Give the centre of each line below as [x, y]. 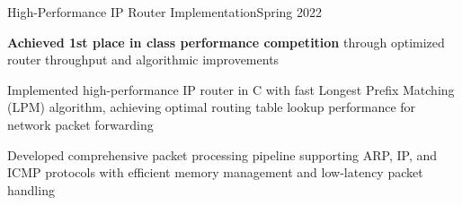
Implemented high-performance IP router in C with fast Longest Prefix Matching [231, 89]
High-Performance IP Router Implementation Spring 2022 [164, 12]
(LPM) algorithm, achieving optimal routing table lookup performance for [212, 107]
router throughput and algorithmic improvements [143, 60]
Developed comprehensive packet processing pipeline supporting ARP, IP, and [222, 154]
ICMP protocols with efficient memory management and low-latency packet [215, 172]
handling [31, 189]
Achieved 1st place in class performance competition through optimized [226, 42]
